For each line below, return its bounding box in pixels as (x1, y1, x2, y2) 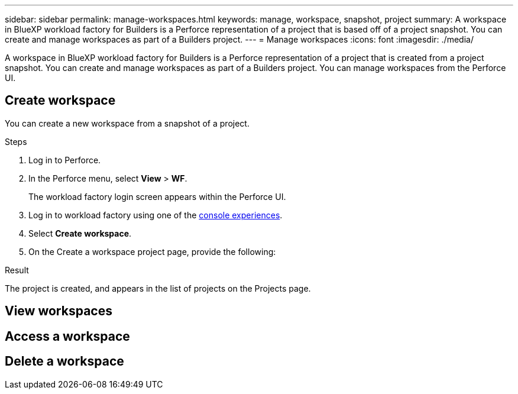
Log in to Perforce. (28, 154, 101, 165)
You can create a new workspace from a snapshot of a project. (5, 118, 250, 128)
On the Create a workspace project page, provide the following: (28, 246, 276, 257)
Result (5, 264, 29, 275)
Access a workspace (5, 328, 130, 344)
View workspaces (5, 303, 112, 319)
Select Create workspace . (28, 228, 132, 238)
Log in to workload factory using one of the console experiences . (28, 209, 283, 220)
